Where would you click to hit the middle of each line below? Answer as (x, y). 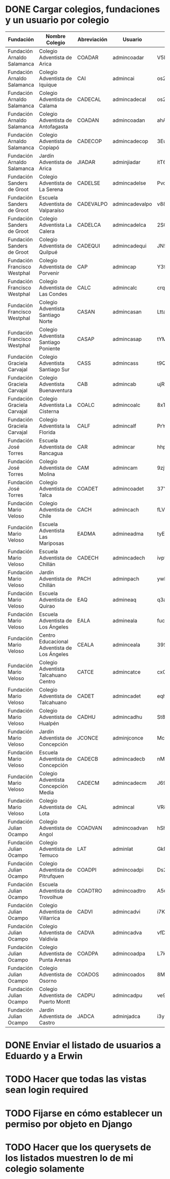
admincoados (129, 974)
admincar (124, 446)
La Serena (51, 189)
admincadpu (127, 995)
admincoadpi (128, 870)
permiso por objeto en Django (69, 1124)
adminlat (123, 849)
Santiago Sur (54, 369)
